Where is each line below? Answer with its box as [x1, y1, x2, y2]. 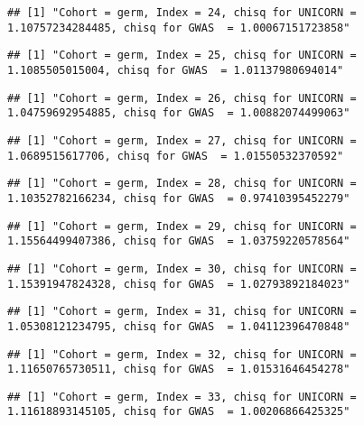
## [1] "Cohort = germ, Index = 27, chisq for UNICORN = [7, 134, 357, 147]
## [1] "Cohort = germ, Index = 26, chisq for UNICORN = [7, 91, 357, 105]
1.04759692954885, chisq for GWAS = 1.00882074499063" [7, 106, 350, 120]
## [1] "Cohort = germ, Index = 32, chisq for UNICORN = [7, 347, 357, 361]
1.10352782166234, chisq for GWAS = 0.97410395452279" [7, 191, 350, 205]
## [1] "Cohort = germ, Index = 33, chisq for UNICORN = [7, 390, 357, 403]
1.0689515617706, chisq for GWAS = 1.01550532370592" [7, 149, 344, 162]
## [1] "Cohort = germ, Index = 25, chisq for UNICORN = [7, 49, 357, 62]
